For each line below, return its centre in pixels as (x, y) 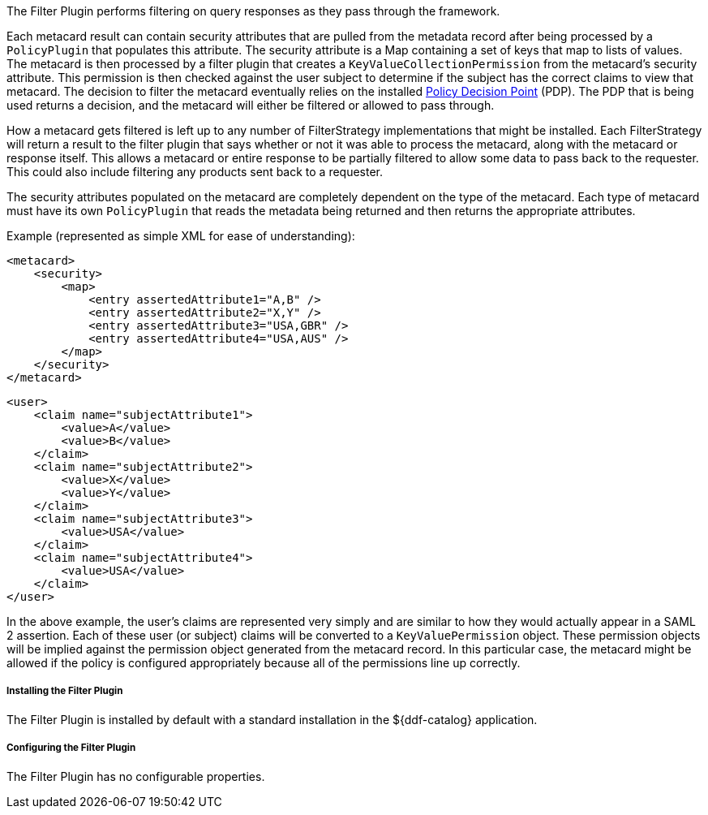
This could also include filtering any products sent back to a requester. (195, 172)
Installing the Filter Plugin (65, 691)
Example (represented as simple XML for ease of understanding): (181, 236)
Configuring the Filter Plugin (71, 748)
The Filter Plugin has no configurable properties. (136, 776)
